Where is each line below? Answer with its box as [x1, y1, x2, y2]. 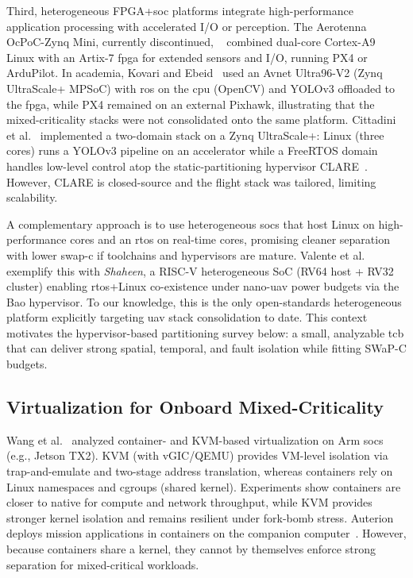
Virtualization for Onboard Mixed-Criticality [6, 395, 384, 419]
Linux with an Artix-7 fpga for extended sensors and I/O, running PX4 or [6, 48, 368, 65]
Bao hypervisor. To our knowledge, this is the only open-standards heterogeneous [6, 293, 402, 310]
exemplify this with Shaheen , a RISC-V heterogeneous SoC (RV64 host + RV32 [6, 262, 394, 279]
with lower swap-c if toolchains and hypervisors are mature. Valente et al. [6, 246, 365, 263]
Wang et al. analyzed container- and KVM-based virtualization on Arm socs [6, 431, 384, 448]
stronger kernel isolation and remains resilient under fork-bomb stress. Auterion [6, 509, 394, 526]
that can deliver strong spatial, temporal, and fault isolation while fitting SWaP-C [6, 340, 407, 356]
